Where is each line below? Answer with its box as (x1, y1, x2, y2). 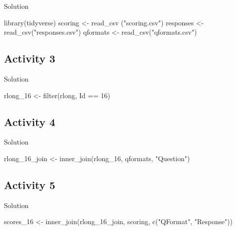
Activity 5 (4, 177, 56, 192)
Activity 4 (4, 114, 56, 129)
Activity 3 (4, 51, 56, 66)
